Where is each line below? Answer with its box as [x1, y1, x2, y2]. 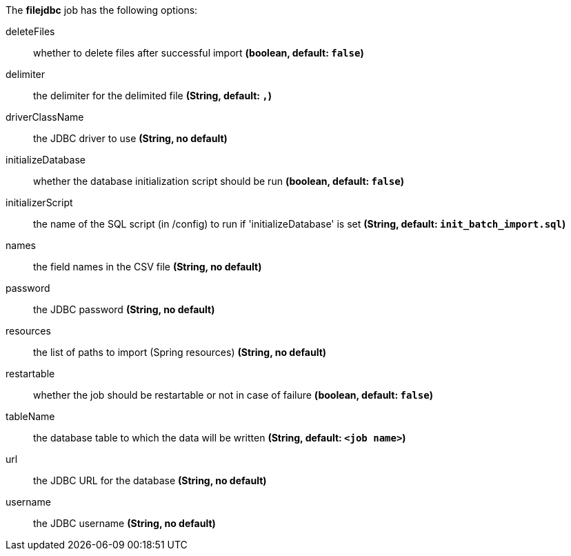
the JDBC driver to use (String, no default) [33, 132, 228, 144]
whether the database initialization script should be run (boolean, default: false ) [33, 175, 404, 187]
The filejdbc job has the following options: [6, 4, 198, 16]
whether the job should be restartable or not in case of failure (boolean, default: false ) [33, 389, 433, 401]
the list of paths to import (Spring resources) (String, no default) [33, 346, 327, 358]
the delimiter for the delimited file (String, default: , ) [33, 90, 272, 101]
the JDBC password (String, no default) [33, 304, 215, 315]
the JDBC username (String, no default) [33, 517, 216, 529]
